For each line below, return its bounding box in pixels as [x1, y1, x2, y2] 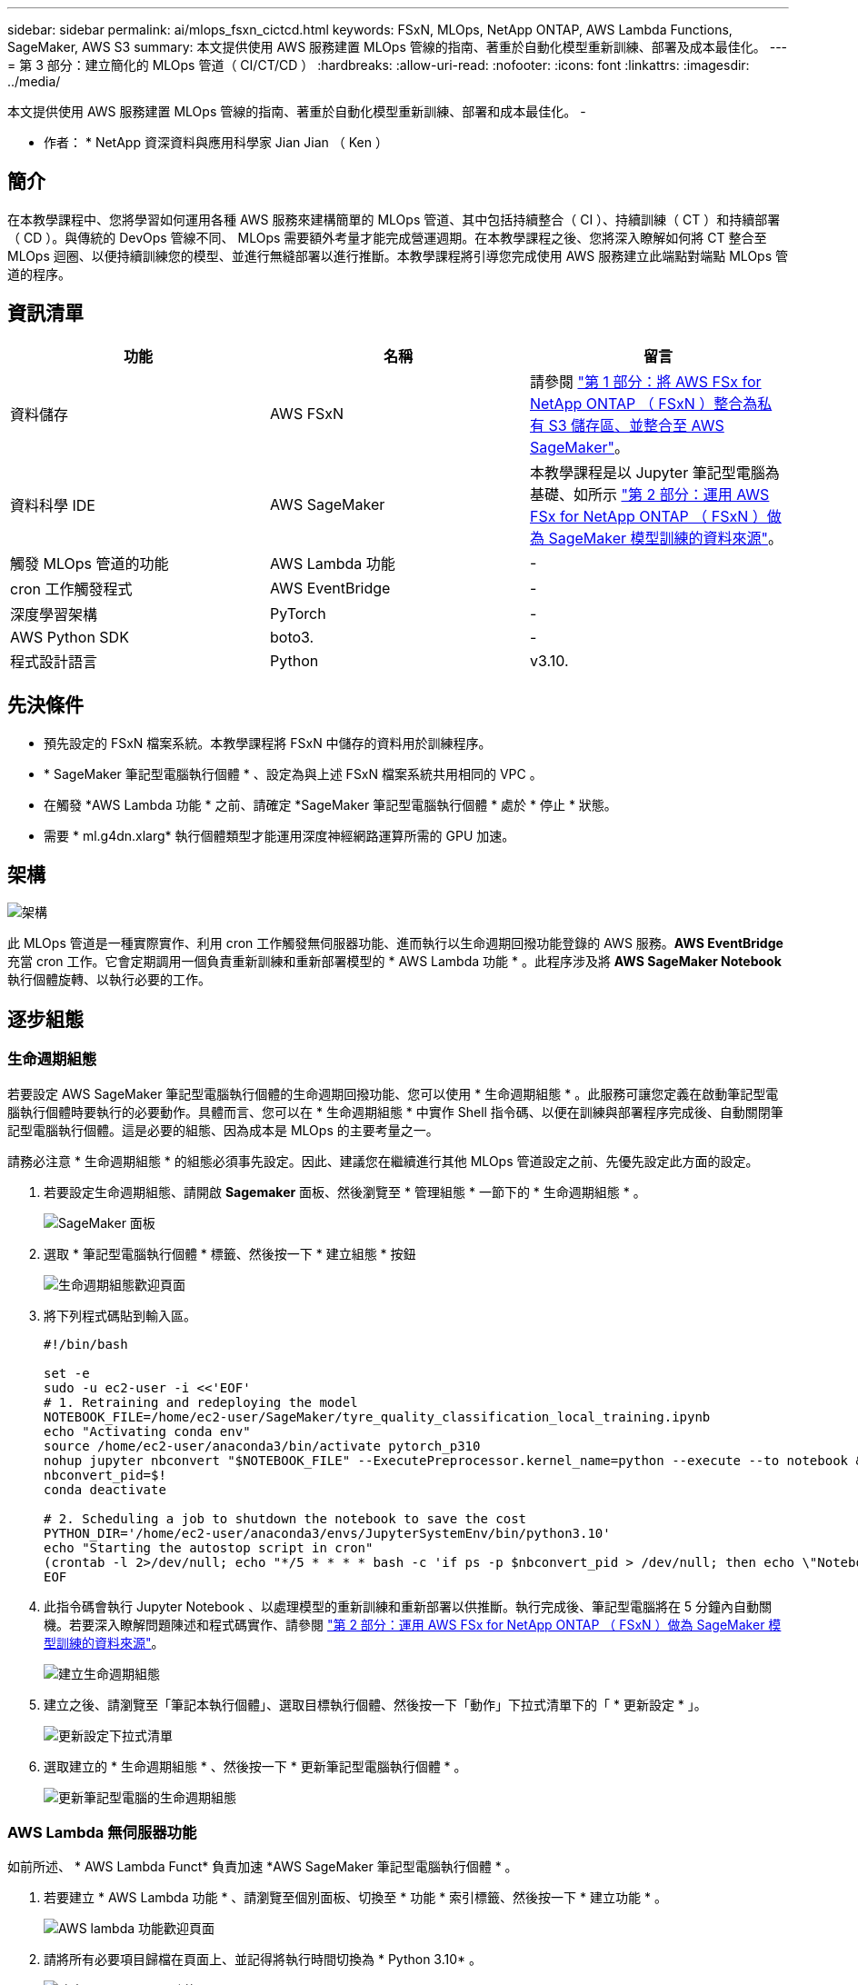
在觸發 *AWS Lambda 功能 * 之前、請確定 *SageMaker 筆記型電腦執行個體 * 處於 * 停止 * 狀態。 [44, 796, 617, 813]
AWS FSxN [269, 404, 344, 423]
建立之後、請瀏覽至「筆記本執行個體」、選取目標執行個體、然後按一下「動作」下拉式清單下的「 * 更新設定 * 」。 [44, 1696, 707, 1712]
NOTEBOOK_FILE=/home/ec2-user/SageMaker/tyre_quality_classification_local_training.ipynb [44, 1409, 711, 1424]
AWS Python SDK [10, 627, 129, 646]
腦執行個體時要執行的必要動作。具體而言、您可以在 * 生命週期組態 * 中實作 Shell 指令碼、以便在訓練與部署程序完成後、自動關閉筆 [7, 1103, 783, 1120]
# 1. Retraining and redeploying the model [44, 1394, 358, 1410]
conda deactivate [44, 1481, 166, 1497]
